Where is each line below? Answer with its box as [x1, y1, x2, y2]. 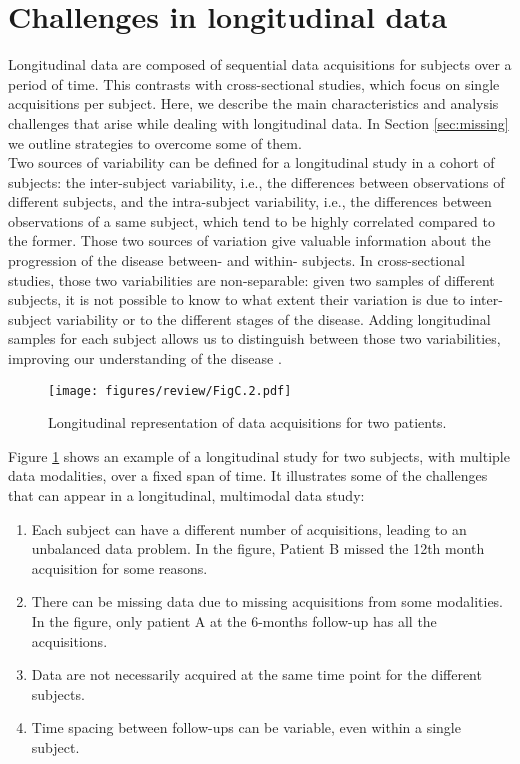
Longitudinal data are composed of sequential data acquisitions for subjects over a [8, 54, 512, 75]
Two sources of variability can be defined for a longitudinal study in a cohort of [8, 152, 495, 173]
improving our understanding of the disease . [8, 348, 282, 369]
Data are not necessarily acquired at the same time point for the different [31, 664, 482, 685]
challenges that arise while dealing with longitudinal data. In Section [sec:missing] [8, 112, 509, 133]
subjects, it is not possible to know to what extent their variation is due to [8, 289, 466, 310]
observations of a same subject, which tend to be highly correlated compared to [8, 210, 495, 231]
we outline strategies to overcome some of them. [8, 132, 302, 153]
